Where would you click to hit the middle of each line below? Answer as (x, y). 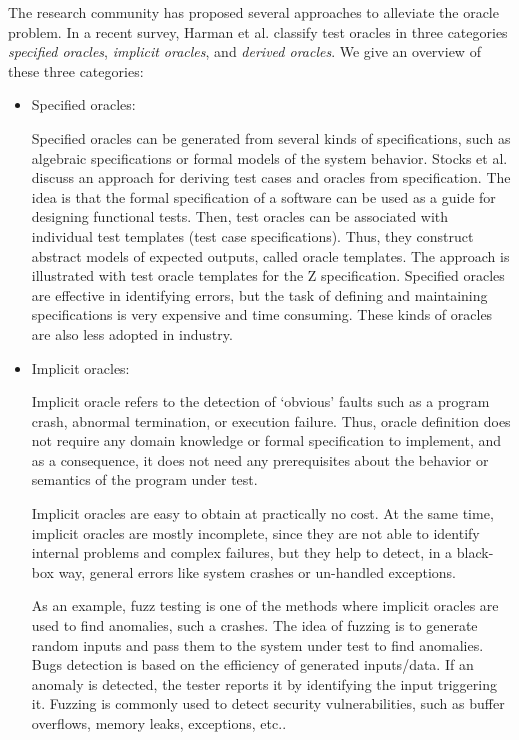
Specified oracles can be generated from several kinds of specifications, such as (271, 137)
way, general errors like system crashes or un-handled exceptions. (257, 571)
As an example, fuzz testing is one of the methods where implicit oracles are (265, 605)
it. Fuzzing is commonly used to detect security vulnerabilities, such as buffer (268, 703)
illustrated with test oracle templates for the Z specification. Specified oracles (268, 275)
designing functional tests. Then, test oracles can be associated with (240, 216)
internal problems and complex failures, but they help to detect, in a (242, 552)
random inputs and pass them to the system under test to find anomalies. (257, 644)
